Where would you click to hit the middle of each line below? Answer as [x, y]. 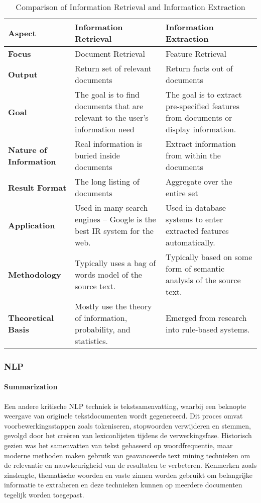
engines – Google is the [115, 219]
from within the [193, 155]
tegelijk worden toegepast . [44, 494]
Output [23, 74]
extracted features [197, 231]
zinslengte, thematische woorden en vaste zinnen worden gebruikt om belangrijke [128, 475]
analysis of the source [203, 280]
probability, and [103, 329]
